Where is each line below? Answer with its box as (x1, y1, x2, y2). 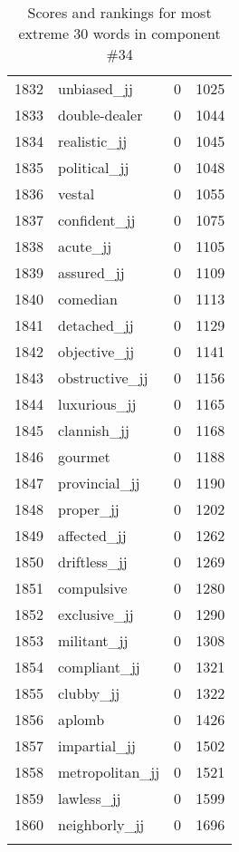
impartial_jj (58, 735, 136, 756)
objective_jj (58, 341, 135, 362)
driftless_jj (58, 551, 128, 572)
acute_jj (58, 236, 112, 257)
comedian (58, 288, 118, 309)
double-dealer (58, 104, 143, 125)
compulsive (58, 577, 128, 598)
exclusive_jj (58, 604, 134, 624)
